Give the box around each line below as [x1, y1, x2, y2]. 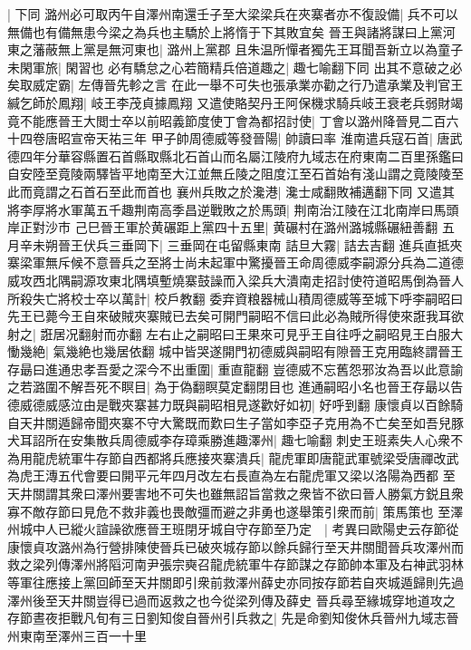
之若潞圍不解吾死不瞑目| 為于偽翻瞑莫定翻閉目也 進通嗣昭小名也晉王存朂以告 [7, 377, 464, 396]
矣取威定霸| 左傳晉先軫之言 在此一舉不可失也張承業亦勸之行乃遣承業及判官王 [7, 75, 464, 94]
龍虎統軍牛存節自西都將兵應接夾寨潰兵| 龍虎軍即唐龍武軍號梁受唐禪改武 [32, 448, 459, 467]
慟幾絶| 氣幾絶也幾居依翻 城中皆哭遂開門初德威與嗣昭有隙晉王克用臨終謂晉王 [7, 342, 464, 361]
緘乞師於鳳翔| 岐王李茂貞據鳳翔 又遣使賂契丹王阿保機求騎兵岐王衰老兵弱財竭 [7, 92, 464, 112]
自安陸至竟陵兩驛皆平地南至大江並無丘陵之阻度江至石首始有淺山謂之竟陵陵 [7, 164, 451, 183]
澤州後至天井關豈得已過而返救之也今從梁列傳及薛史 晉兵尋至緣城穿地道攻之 [7, 590, 456, 609]
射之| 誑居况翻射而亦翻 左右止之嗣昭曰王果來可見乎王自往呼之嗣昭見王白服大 [7, 324, 464, 343]
